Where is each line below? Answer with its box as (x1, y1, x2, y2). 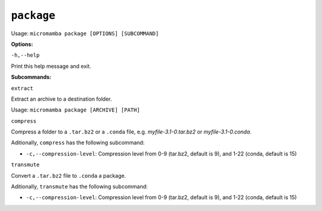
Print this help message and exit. (11, 63, 92, 70)
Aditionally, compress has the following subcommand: (11, 139, 145, 146)
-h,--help (11, 52, 40, 59)
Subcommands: (11, 73, 52, 80)
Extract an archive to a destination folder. (11, 95, 112, 103)
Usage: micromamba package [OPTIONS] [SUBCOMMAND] (11, 30, 159, 37)
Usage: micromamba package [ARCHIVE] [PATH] (11, 106, 140, 113)
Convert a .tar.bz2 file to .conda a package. (11, 172, 126, 179)
